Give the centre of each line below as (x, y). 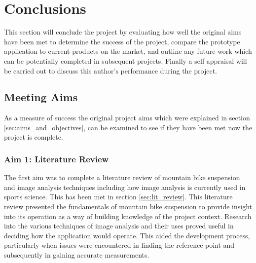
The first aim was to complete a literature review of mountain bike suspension (122, 177)
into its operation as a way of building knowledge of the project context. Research (128, 216)
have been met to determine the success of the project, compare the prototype (122, 41)
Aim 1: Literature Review (56, 159)
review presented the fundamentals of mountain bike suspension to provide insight (128, 207)
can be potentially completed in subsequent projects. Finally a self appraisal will (126, 60)
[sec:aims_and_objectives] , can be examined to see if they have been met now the (128, 127)
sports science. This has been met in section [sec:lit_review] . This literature (118, 197)
